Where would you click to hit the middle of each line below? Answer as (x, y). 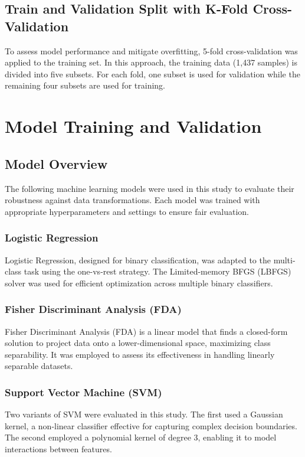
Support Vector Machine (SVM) (83, 392)
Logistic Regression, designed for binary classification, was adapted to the (138, 259)
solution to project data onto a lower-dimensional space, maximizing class (138, 343)
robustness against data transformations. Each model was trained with (132, 200)
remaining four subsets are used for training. (85, 85)
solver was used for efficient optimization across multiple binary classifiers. (139, 283)
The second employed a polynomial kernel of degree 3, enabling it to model (141, 437)
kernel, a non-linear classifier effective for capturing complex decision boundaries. (151, 425)
